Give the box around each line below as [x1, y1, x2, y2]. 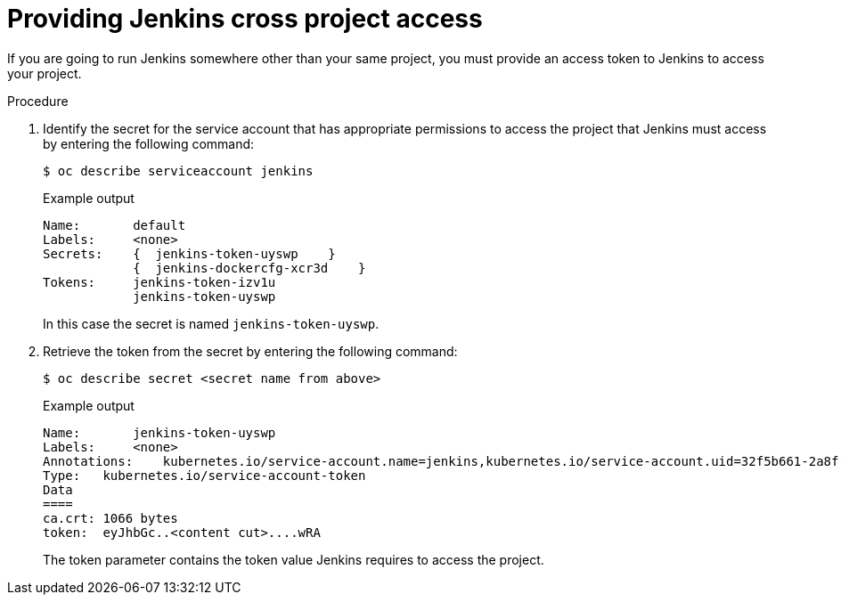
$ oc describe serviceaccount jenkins [43, 163, 314, 178]
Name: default [43, 217, 186, 232]
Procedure [7, 93, 69, 109]
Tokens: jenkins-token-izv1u [43, 274, 276, 289]
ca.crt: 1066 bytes [43, 510, 178, 525]
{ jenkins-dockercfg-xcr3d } [133, 260, 366, 275]
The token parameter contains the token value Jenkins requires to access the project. [43, 551, 544, 567]
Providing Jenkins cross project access [7, 4, 483, 34]
